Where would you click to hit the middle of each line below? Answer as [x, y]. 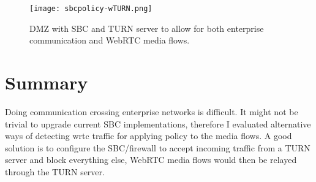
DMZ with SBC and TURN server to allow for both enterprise [147, 28]
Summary [47, 82]
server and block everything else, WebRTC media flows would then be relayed [151, 160]
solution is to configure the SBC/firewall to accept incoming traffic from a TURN [158, 147]
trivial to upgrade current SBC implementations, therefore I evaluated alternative [158, 123]
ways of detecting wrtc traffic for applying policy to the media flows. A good [149, 136]
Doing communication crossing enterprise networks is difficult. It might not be [152, 111]
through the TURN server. [55, 171]
